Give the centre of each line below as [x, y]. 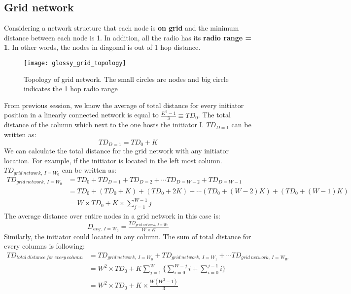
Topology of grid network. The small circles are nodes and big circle [126, 79]
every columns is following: [44, 246]
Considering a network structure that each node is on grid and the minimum [122, 28]
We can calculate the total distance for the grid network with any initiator [117, 150]
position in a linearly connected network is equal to [81, 115]
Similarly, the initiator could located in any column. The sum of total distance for [128, 236]
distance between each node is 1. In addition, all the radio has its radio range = [128, 37]
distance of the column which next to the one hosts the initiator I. [104, 125]
